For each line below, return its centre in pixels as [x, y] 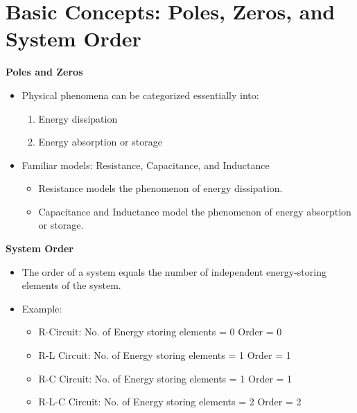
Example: [42, 308]
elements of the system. [71, 285]
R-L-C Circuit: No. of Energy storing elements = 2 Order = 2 [170, 402]
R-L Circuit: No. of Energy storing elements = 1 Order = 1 [165, 355]
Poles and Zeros [44, 72]
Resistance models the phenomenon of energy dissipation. [160, 188]
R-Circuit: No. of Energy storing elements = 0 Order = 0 [160, 332]
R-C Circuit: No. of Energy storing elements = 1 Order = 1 [165, 378]
